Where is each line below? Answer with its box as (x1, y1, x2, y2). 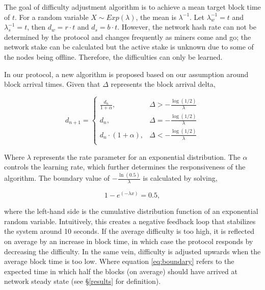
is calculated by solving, (143, 173, 218, 183)
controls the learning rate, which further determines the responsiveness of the (4, 161, 246, 172)
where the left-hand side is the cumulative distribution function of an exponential (4, 206, 258, 216)
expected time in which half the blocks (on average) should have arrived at (4, 265, 237, 276)
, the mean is (136, 11, 176, 22)
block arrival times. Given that (4, 79, 100, 89)
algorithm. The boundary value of (4, 173, 110, 183)
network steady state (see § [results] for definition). (4, 276, 161, 286)
